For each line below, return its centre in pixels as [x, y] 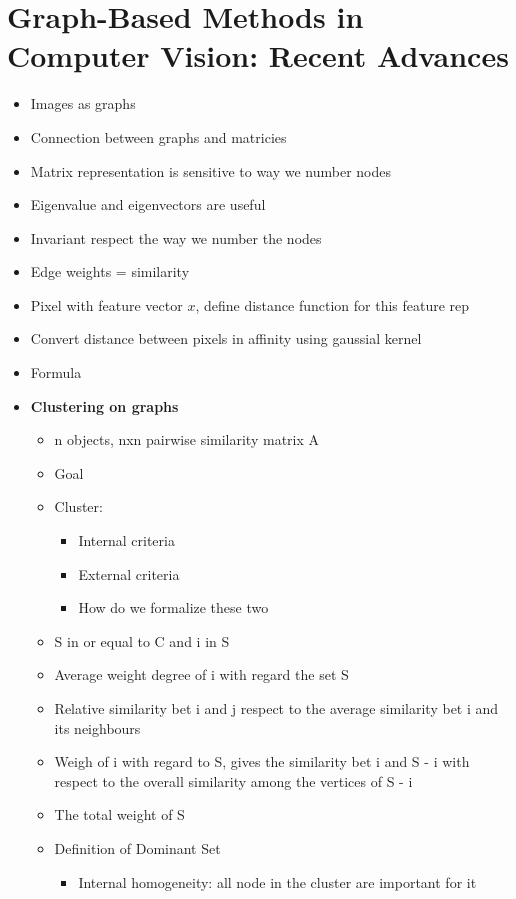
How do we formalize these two [173, 607]
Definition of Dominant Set [137, 847]
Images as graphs [83, 103]
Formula [56, 372]
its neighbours [97, 727]
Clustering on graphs [104, 405]
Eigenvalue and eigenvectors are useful [148, 204]
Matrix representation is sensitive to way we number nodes [211, 170]
